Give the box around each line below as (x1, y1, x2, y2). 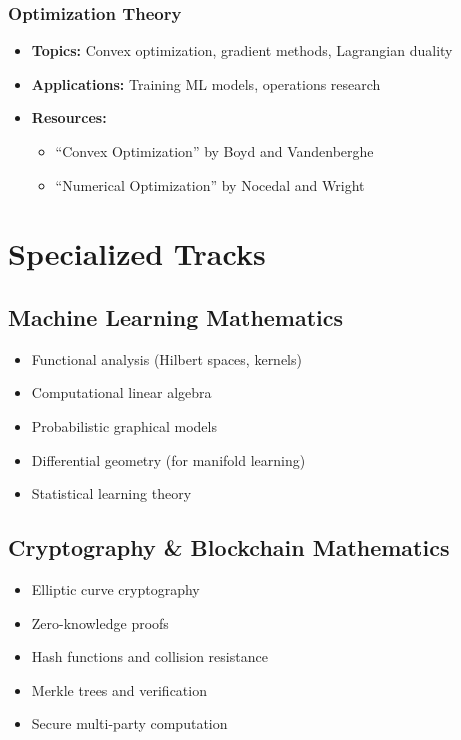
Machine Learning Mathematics (8, 301, 344, 332)
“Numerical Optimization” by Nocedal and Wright (55, 174, 365, 195)
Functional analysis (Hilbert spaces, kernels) (31, 348, 302, 369)
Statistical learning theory (31, 483, 192, 504)
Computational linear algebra (31, 382, 212, 403)
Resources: (31, 107, 107, 128)
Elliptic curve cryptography (31, 578, 200, 599)
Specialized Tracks (8, 233, 266, 274)
